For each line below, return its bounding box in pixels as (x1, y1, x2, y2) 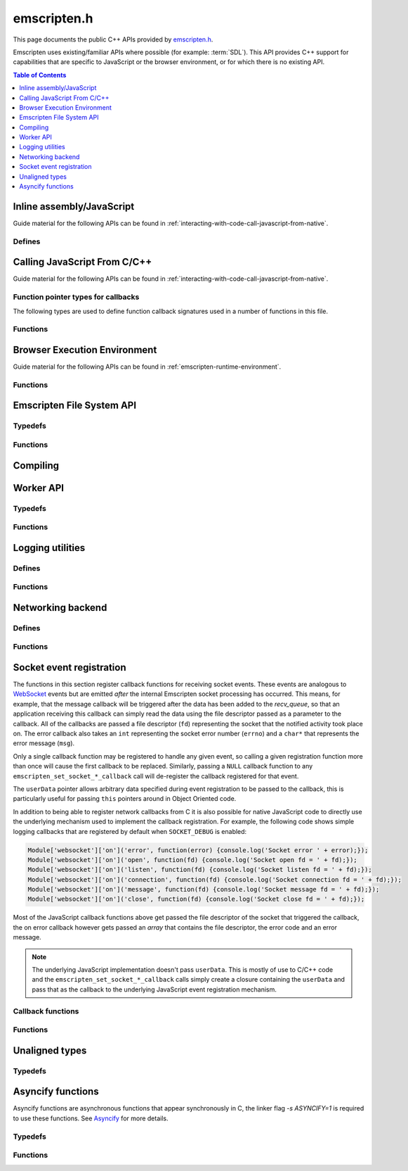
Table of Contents (13, 70, 67, 79)
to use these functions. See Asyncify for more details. (13, 1114, 169, 1122)
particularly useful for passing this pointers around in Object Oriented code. (13, 795, 237, 803)
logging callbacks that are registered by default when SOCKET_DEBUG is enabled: (13, 827, 247, 835)
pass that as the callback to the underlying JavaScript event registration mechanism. (32, 985, 277, 994)
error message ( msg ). (13, 739, 75, 747)
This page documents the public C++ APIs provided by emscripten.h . (13, 35, 213, 44)
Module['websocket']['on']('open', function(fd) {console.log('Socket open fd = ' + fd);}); (27, 856, 357, 863)
